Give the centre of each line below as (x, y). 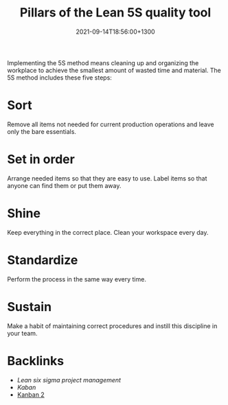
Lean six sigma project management (69, 380)
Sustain (30, 306)
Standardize (43, 260)
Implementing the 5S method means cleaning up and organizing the (103, 62)
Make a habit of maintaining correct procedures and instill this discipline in (112, 326)
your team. (22, 333)
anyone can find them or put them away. (64, 185)
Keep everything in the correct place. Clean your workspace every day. (108, 232)
